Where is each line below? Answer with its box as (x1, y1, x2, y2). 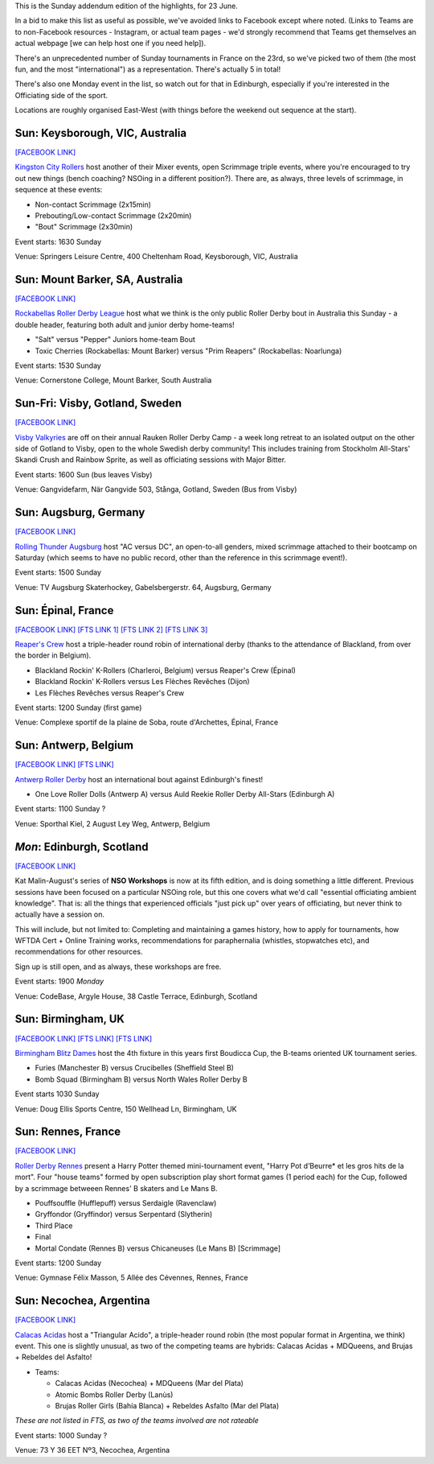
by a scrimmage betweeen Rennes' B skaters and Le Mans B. (14, 1183, 218, 1193)
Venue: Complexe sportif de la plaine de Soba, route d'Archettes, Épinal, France (14, 717, 279, 728)
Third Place (35, 1220, 73, 1231)
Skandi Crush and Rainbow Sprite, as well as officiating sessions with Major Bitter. (14, 455, 287, 464)
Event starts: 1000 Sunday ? (14, 1430, 108, 1440)
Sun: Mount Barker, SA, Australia (14, 272, 183, 286)
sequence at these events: (14, 185, 103, 195)
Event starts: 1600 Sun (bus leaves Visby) (14, 469, 153, 479)
